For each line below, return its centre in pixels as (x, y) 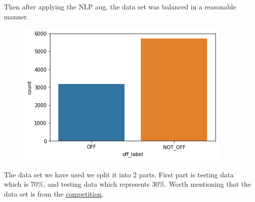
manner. (16, 16)
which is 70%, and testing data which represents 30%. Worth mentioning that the (127, 184)
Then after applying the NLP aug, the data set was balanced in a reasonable (120, 6)
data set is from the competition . (54, 193)
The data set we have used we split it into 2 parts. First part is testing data (119, 174)
